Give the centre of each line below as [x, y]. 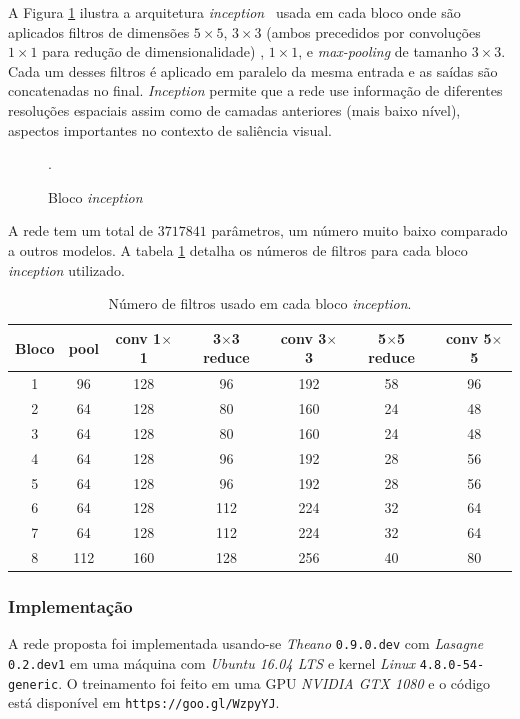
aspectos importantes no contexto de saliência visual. [170, 129]
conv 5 [468, 337]
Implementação [70, 606]
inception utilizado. [66, 269]
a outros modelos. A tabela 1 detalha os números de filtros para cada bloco [238, 249]
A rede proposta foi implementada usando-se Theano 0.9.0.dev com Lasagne [246, 643]
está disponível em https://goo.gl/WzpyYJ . [144, 702]
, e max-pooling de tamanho [383, 51]
